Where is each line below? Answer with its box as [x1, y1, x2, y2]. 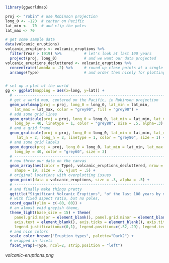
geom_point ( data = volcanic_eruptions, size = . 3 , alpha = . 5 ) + [10, 177, 150, 182]
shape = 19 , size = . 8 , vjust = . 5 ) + [14, 168, 96, 173]
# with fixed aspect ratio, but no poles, [10, 196, 100, 201]
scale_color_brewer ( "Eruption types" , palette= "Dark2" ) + [10, 234, 134, 239]
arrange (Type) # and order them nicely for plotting [10, 70, 165, 75]
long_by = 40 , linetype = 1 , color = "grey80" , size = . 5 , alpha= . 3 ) [14, 121, 163, 126]
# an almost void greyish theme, [10, 205, 80, 211]
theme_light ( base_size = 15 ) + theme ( [10, 210, 92, 215]
